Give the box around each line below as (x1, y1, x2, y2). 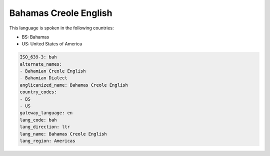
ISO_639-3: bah (19, 54, 57, 60)
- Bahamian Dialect (19, 75, 67, 81)
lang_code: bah (19, 117, 57, 123)
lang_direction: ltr (19, 124, 70, 130)
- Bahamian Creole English (19, 68, 86, 74)
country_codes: (19, 89, 57, 95)
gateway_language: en (19, 110, 73, 116)
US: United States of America (21, 41, 82, 47)
